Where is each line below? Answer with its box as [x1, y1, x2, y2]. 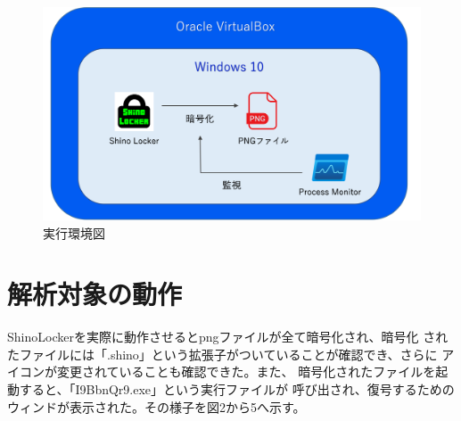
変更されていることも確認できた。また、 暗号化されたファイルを [56, 362, 436, 381]
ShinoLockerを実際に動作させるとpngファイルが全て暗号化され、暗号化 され [7, 327, 449, 346]
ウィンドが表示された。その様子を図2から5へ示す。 [7, 397, 306, 416]
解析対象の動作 [7, 276, 183, 312]
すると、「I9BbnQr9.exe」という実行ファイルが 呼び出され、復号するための [19, 380, 455, 398]
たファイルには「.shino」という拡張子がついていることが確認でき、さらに [7, 344, 438, 363]
